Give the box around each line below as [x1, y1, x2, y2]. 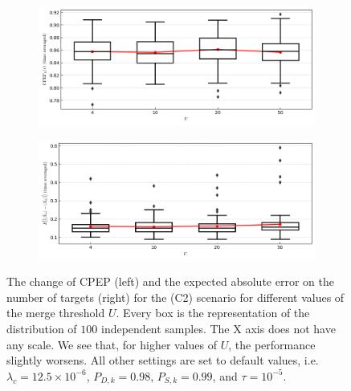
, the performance [228, 336, 316, 352]
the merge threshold [6, 304, 105, 321]
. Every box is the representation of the [116, 304, 310, 321]
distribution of [6, 320, 77, 337]
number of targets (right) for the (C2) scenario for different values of [6, 288, 345, 305]
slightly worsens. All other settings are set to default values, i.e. [6, 352, 319, 369]
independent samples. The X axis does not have [100, 320, 336, 337]
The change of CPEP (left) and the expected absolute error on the [6, 273, 334, 290]
